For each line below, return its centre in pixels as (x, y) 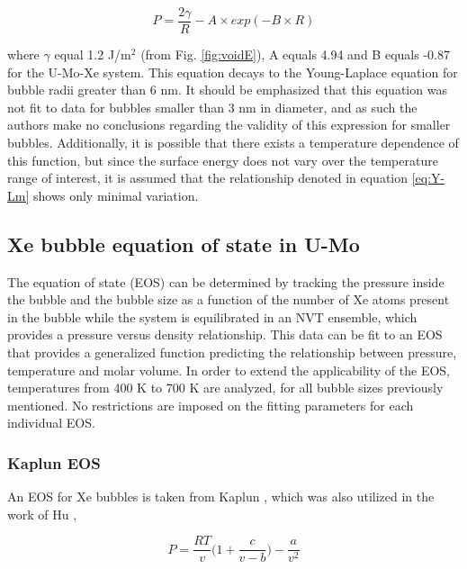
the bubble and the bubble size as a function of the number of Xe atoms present (229, 299)
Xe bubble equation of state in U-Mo (184, 244)
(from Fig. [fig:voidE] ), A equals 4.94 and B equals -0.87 (295, 54)
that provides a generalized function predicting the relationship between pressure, (232, 352)
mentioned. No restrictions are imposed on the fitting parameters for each (211, 405)
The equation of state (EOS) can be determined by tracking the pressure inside (226, 281)
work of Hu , (42, 514)
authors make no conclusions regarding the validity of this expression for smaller (229, 125)
